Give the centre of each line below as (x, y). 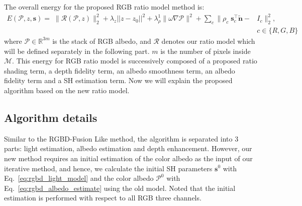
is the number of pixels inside (206, 51)
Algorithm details (51, 117)
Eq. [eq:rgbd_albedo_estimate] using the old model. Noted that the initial (120, 188)
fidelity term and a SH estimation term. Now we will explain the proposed (118, 80)
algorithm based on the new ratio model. (67, 90)
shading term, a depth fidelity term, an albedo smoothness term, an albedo (120, 70)
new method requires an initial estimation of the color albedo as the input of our (128, 158)
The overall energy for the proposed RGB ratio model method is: (104, 7)
